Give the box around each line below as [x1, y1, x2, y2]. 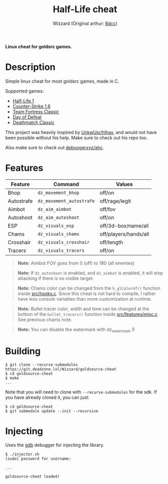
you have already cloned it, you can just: [5, 394, 90, 400]
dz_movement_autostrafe [37, 198, 95, 204]
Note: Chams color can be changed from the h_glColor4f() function [17, 285, 161, 291]
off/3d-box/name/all [99, 222, 149, 229]
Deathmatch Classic [12, 119, 55, 125]
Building [5, 345, 41, 357]
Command [53, 180, 79, 187]
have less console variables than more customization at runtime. [17, 296, 152, 302]
